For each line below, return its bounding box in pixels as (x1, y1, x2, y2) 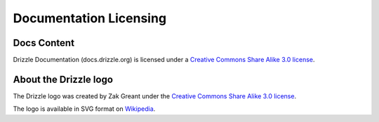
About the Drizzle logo (13, 73, 114, 85)
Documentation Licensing (13, 10, 167, 26)
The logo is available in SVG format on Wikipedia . (13, 105, 156, 113)
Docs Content (13, 37, 75, 49)
